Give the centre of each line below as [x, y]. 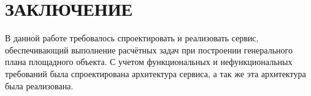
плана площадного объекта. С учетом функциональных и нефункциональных [149, 62]
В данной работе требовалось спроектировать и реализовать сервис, [132, 38]
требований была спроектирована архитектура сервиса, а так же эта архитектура [155, 73]
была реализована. [39, 85]
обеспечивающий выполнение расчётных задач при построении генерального [149, 50]
